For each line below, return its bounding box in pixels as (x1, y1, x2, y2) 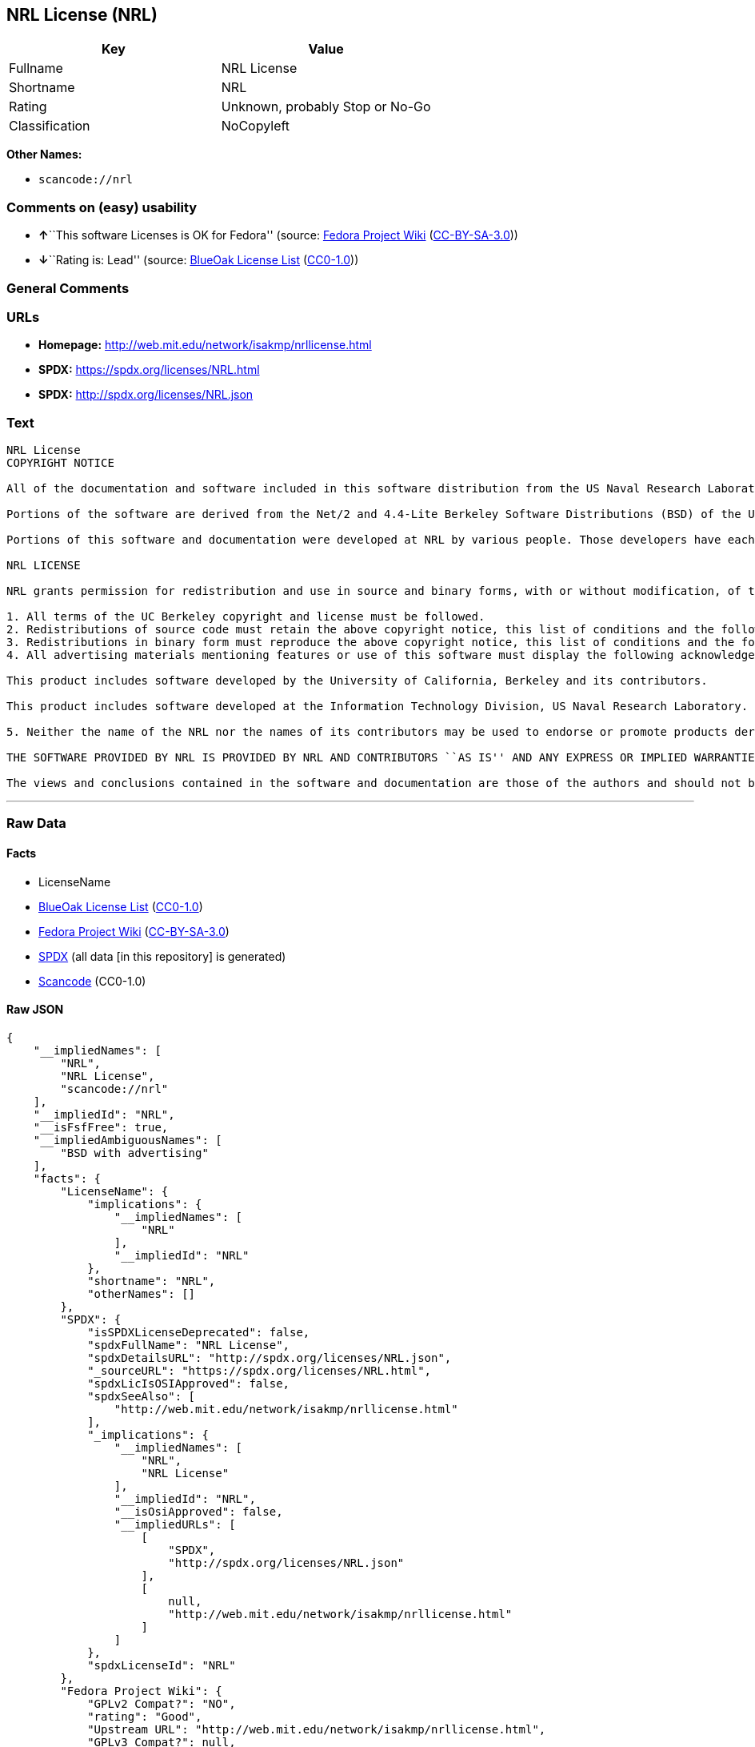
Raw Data (6, 815, 66, 832)
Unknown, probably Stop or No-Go (221, 98, 431, 115)
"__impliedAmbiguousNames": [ (33, 1133, 222, 1147)
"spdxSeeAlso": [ (87, 1389, 196, 1403)
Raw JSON (6, 1002, 64, 1017)
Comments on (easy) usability (6, 199, 198, 215)
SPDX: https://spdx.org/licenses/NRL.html (38, 363, 260, 377)
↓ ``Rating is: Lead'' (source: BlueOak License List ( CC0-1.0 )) (38, 253, 359, 267)
